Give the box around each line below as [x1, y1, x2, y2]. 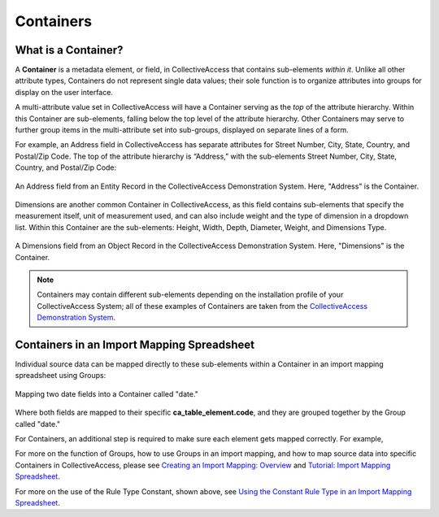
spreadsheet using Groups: [15, 371, 106, 380]
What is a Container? [15, 43, 124, 57]
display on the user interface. [15, 87, 114, 97]
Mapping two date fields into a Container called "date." [15, 389, 199, 398]
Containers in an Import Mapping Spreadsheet [15, 337, 255, 351]
